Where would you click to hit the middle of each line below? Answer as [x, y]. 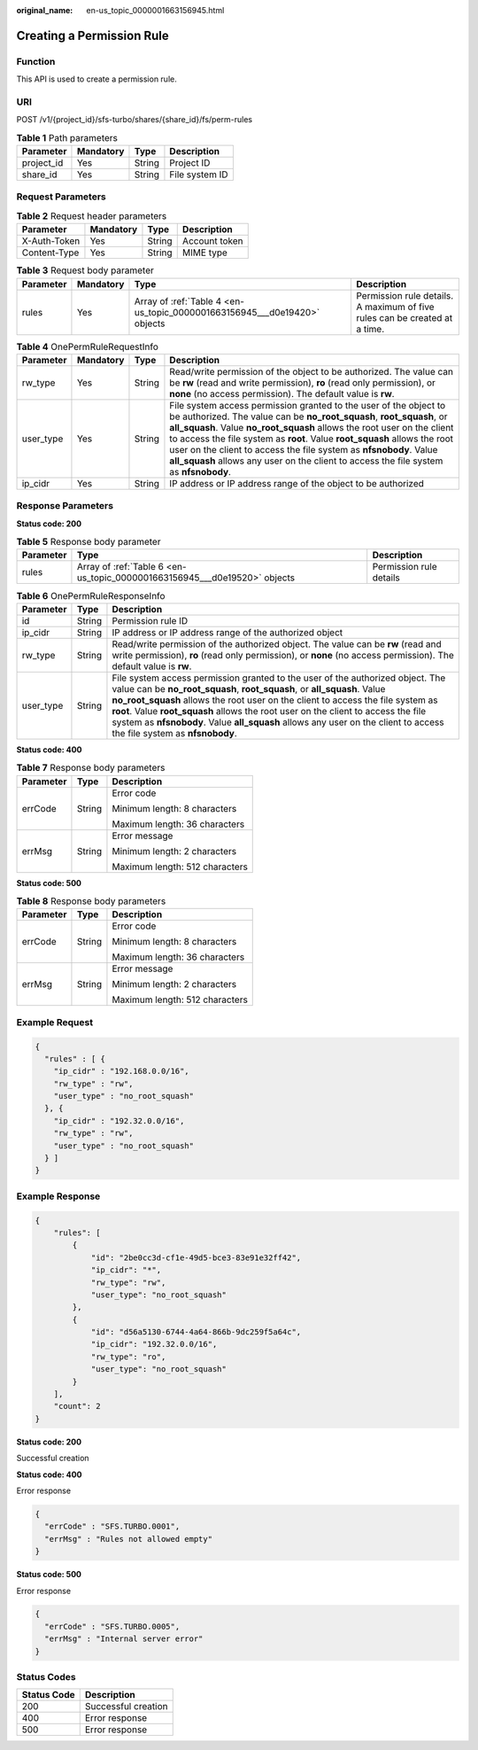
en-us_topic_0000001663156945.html [155, 10]
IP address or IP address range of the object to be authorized [297, 483]
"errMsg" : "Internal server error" [124, 1639]
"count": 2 [77, 1406]
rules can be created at [404, 317]
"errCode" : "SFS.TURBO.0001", [112, 1527]
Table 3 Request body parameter [85, 270]
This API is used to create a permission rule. [96, 79]
